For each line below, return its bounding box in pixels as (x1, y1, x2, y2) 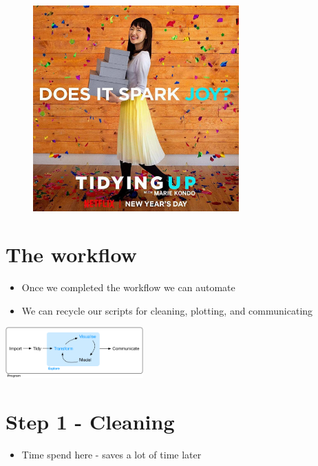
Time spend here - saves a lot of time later (21, 447, 202, 461)
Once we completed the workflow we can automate (21, 280, 235, 295)
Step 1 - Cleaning (6, 407, 175, 435)
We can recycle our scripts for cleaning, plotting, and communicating (21, 303, 313, 317)
